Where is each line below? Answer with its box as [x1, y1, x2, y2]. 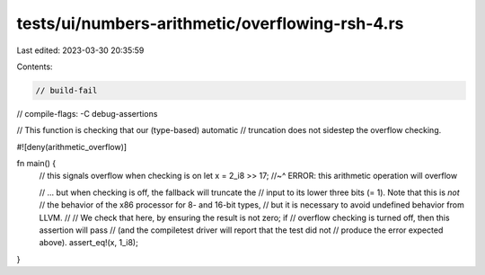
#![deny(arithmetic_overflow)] [16, 141, 128, 152]
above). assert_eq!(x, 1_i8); [39, 237, 138, 248]
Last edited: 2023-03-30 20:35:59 [16, 45, 145, 56]
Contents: [16, 61, 53, 72]
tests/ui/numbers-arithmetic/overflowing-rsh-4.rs [16, 13, 404, 33]
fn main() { [16, 158, 57, 169]
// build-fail [35, 85, 98, 95]
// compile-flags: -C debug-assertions [16, 108, 158, 119]
